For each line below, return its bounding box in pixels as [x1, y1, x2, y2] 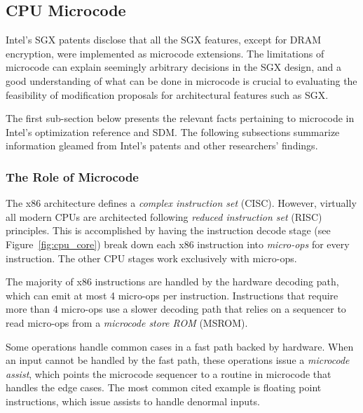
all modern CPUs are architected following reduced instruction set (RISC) [6, 209, 322, 224]
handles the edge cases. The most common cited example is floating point [6, 380, 322, 395]
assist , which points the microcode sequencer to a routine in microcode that [6, 366, 331, 381]
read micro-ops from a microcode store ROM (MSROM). [6, 315, 248, 330]
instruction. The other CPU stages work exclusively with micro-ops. [6, 250, 297, 265]
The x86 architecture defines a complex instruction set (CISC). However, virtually [6, 196, 357, 210]
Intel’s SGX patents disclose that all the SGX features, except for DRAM [6, 32, 322, 47]
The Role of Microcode [6, 168, 139, 185]
